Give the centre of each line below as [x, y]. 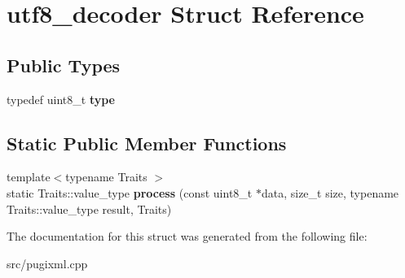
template [29, 177]
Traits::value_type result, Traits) [89, 208]
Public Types [64, 65]
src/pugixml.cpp [47, 263]
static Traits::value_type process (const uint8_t [130, 192]
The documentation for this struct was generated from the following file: [187, 236]
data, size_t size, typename [330, 192]
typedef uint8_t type [61, 99]
